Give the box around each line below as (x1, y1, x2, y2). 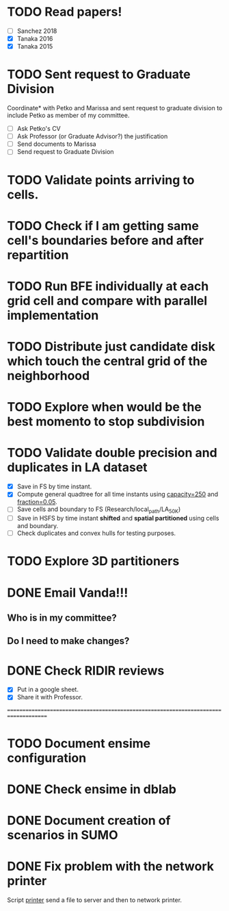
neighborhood (7, 368, 90, 384)
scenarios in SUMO (7, 827, 118, 843)
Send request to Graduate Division (16, 148, 114, 156)
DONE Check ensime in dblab (7, 782, 176, 797)
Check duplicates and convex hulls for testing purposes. (16, 529, 176, 538)
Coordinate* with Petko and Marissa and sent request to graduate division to (7, 104, 223, 112)
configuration (7, 750, 87, 766)
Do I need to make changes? (7, 635, 130, 647)
